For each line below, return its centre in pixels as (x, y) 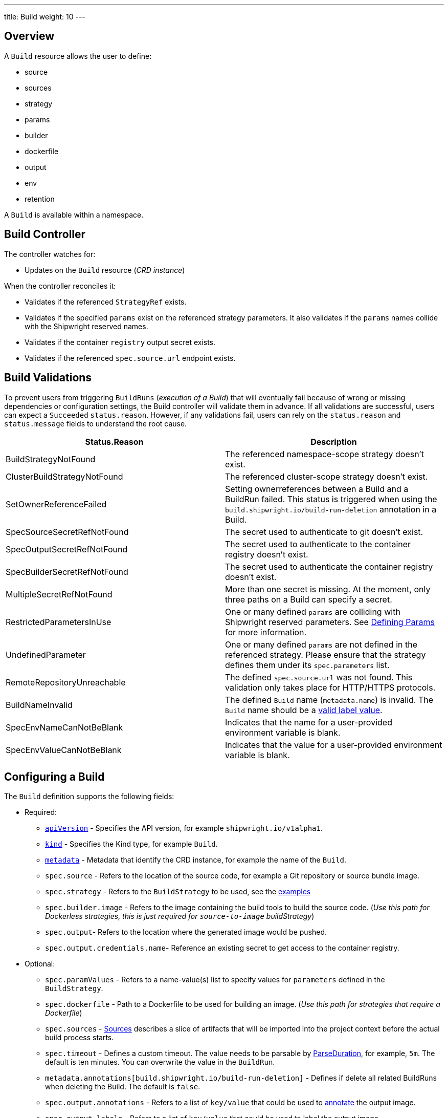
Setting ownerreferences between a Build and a (317, 489)
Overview (29, 36)
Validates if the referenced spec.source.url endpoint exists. (130, 358)
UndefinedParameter (46, 654)
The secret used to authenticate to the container (318, 544)
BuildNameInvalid (39, 705)
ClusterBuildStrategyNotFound (64, 476)
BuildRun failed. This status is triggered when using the (331, 499)
